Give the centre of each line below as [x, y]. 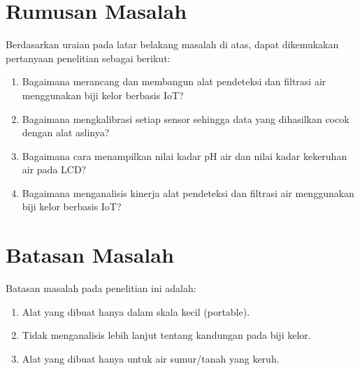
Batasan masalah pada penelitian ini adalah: [101, 288]
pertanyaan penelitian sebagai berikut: [88, 58]
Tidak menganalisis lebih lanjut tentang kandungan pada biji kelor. [166, 335]
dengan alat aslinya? [66, 132]
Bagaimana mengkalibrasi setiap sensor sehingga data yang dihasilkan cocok [186, 118]
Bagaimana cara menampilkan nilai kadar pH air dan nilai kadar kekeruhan [185, 155]
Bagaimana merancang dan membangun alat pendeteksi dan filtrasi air [174, 81]
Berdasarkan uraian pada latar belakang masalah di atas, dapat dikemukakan [172, 44]
